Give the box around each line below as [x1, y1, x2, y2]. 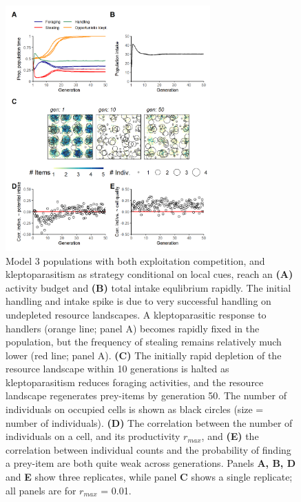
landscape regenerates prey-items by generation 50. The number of [6, 388, 287, 403]
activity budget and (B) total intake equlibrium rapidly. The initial [6, 280, 291, 294]
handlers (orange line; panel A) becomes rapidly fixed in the [6, 321, 260, 335]
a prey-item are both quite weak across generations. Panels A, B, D [6, 456, 296, 470]
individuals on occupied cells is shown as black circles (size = [6, 402, 264, 416]
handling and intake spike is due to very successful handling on [6, 294, 271, 308]
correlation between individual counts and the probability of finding [6, 442, 291, 456]
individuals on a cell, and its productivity [6, 429, 180, 443]
